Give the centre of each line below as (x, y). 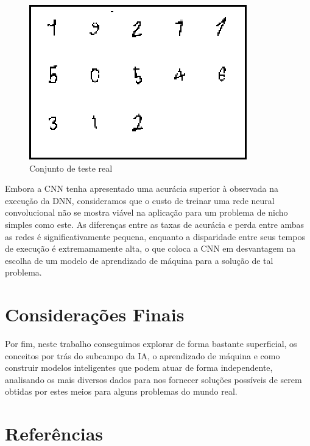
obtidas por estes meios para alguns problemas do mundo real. (121, 391)
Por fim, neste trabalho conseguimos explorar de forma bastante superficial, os (151, 344)
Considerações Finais (95, 314)
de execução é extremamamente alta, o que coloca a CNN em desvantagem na (150, 248)
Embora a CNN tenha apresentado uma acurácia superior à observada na (142, 188)
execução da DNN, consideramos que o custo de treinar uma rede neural (140, 200)
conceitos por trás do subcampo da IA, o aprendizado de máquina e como (143, 355)
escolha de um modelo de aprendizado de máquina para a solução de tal (139, 260)
